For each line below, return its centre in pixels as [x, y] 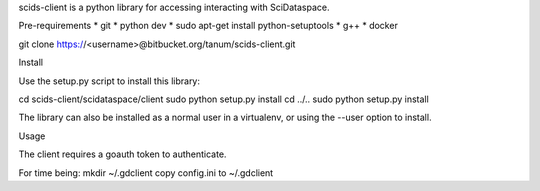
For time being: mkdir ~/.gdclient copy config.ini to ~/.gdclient [146, 172]
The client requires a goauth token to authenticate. [122, 154]
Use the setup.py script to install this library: [109, 81]
